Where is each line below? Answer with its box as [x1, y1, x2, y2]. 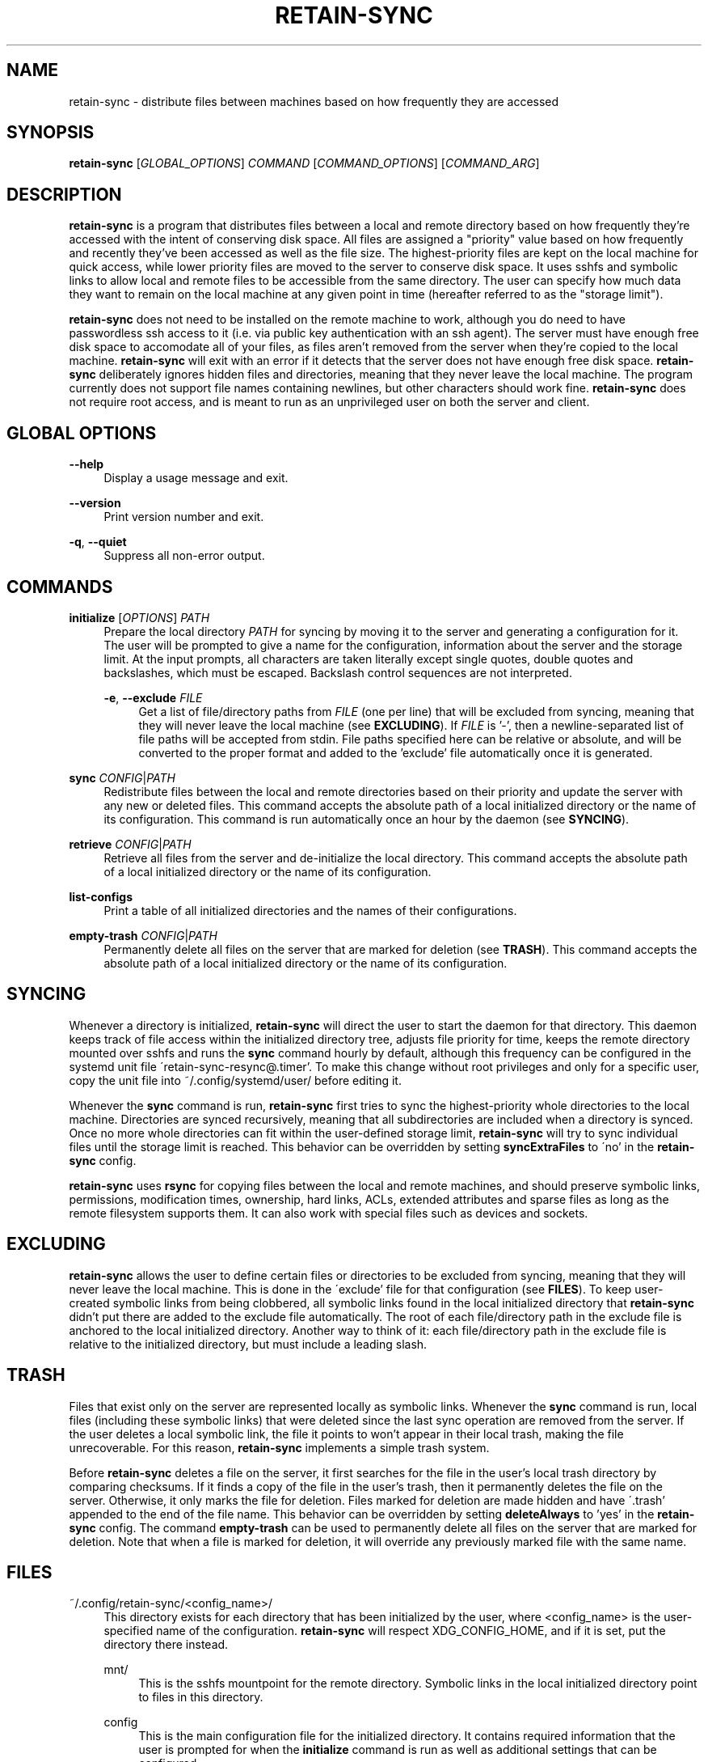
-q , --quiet [69, 535, 127, 549]
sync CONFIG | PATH [69, 770, 175, 785]
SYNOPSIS [6, 122, 95, 143]
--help [69, 457, 104, 472]
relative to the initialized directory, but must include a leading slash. [69, 1336, 428, 1351]
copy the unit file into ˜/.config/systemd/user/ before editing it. [69, 1073, 402, 1087]
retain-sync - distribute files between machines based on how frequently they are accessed [69, 94, 559, 108]
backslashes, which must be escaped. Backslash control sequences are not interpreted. [103, 665, 572, 680]
